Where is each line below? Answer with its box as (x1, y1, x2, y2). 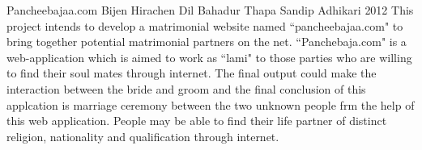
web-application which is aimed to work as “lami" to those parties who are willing (6, 48, 412, 65)
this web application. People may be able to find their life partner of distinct (6, 112, 387, 129)
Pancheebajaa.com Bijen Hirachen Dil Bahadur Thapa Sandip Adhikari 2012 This (6, 2, 414, 18)
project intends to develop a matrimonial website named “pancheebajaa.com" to (6, 17, 403, 34)
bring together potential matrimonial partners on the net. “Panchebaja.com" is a (6, 33, 407, 50)
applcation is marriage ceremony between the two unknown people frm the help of (6, 96, 415, 113)
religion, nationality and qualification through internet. (6, 127, 279, 144)
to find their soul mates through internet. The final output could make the (6, 65, 377, 81)
